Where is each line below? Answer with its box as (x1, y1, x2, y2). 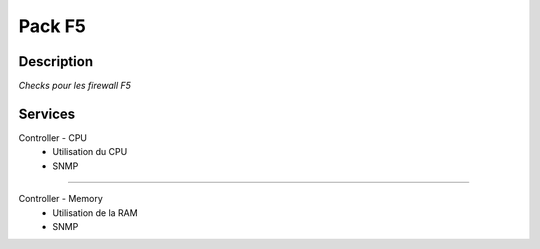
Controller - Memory (18, 193, 104, 205)
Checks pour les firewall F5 (18, 80, 132, 92)
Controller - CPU (18, 131, 88, 144)
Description (18, 53, 94, 70)
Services (18, 105, 76, 122)
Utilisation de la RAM (52, 206, 139, 219)
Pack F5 (18, 15, 87, 37)
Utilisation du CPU (52, 146, 128, 158)
